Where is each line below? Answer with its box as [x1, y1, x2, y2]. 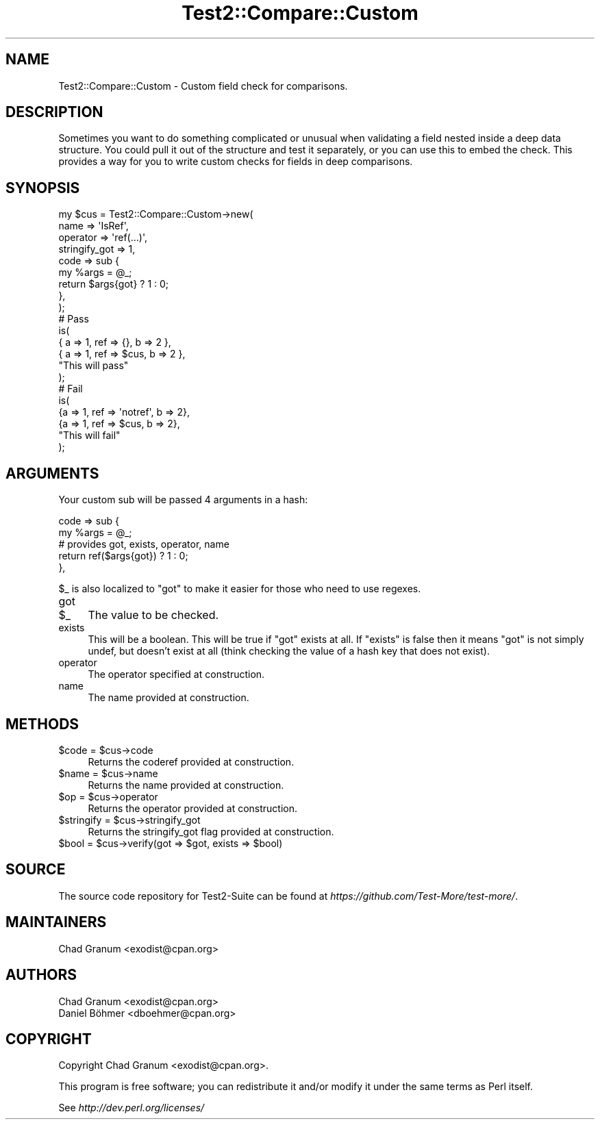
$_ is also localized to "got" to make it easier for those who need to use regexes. [58, 583, 421, 595]
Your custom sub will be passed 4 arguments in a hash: [58, 494, 308, 506]
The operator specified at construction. [88, 668, 265, 681]
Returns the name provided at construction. [88, 779, 284, 791]
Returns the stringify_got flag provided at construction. [88, 825, 334, 837]
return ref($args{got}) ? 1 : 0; [58, 550, 188, 562]
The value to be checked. [88, 608, 219, 622]
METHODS [5, 715, 79, 733]
